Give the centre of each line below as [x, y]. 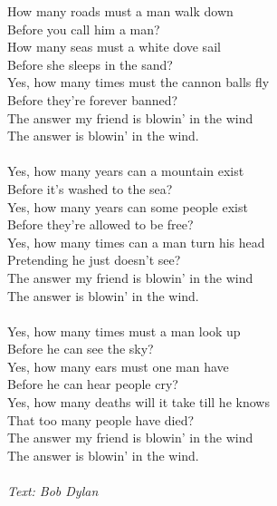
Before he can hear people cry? [93, 384]
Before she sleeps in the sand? [90, 64]
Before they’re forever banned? [93, 99]
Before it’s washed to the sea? [90, 188]
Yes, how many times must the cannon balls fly [138, 82]
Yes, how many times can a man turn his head [136, 242]
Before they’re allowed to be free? [100, 224]
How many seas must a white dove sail [114, 47]
